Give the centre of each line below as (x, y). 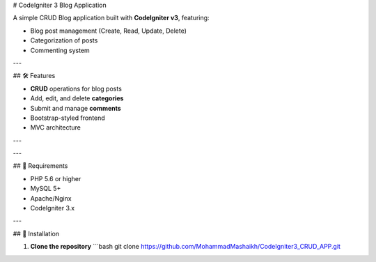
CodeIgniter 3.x (53, 208)
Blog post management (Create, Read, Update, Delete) (109, 31)
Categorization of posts (64, 40)
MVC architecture (56, 128)
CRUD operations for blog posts (76, 88)
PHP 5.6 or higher (56, 178)
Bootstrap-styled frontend (68, 118)
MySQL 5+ (46, 189)
